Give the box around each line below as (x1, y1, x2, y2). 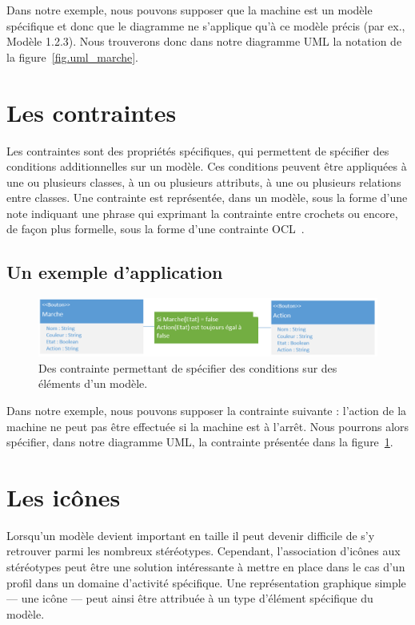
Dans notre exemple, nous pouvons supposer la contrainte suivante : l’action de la (6, 401, 407, 418)
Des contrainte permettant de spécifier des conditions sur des (38, 359, 337, 376)
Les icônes (6, 480, 121, 513)
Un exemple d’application (6, 260, 223, 284)
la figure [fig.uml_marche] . (6, 48, 139, 65)
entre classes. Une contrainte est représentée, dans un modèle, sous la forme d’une (6, 189, 408, 206)
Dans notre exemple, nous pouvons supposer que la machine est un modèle (6, 2, 373, 18)
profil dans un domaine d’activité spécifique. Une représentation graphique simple (6, 574, 406, 591)
